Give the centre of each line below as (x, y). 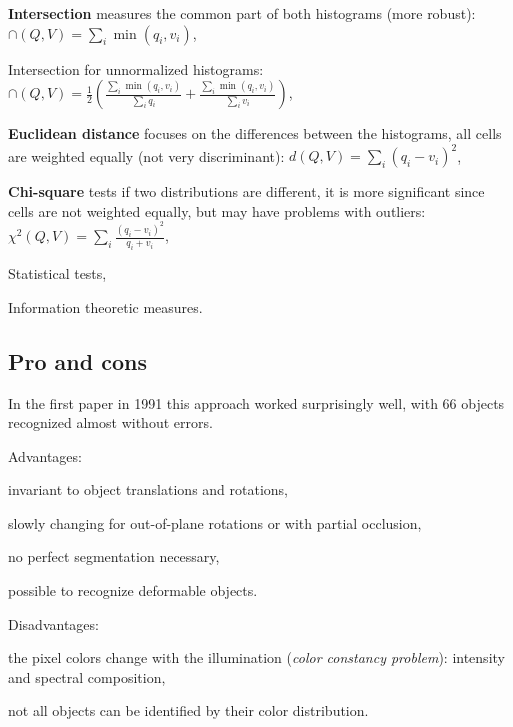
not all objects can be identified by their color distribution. (188, 710)
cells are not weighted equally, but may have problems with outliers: (217, 210)
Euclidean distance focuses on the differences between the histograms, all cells (255, 133)
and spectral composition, (87, 676)
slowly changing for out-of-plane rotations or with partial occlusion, (215, 522)
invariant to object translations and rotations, (148, 489)
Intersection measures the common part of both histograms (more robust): (242, 13)
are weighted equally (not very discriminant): (146, 155)
